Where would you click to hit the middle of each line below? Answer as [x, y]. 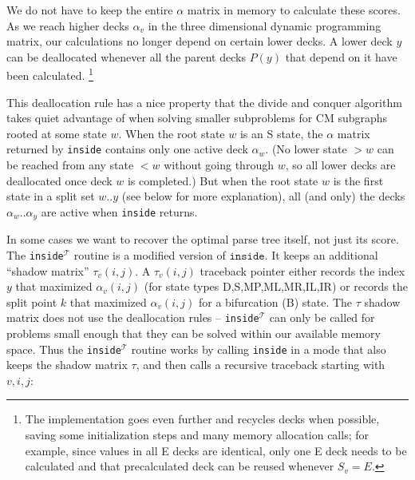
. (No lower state [306, 149]
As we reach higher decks [68, 25]
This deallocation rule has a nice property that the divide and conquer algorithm [204, 102]
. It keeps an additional [321, 254]
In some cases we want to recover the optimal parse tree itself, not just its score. [203, 239]
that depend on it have [341, 56]
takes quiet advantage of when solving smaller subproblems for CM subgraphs [197, 118]
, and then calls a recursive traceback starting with [261, 365]
